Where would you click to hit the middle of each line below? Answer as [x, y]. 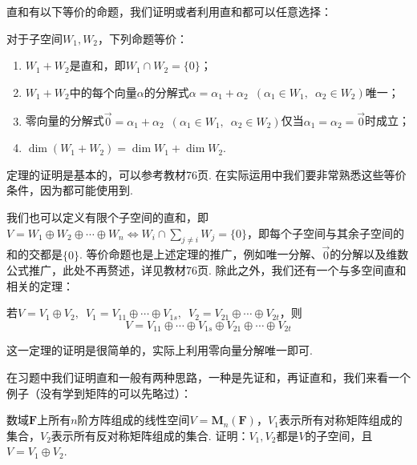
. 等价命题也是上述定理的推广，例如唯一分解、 [201, 254]
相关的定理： [40, 285]
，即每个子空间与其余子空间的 [326, 232]
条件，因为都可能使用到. [70, 190]
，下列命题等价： [143, 38]
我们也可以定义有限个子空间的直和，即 [107, 216]
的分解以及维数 [369, 254]
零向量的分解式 [65, 120]
